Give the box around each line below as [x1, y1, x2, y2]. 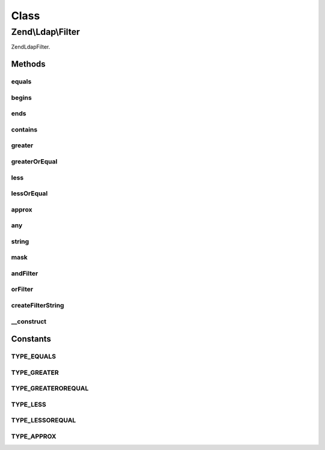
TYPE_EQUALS [11, 352, 57, 360]
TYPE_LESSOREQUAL [11, 416, 76, 425]
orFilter [11, 285, 33, 294]
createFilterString [11, 301, 64, 309]
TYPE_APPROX [11, 433, 57, 440]
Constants [11, 334, 51, 344]
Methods [11, 59, 46, 69]
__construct [11, 317, 47, 326]
